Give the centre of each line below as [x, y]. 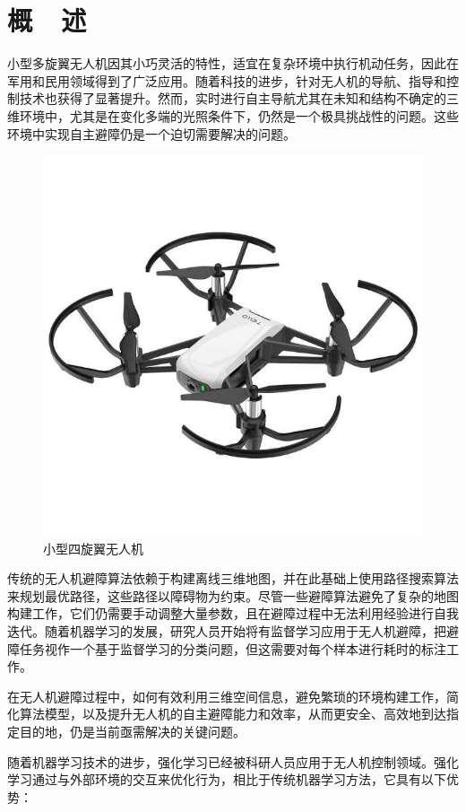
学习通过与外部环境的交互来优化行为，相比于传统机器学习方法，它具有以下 [227, 779]
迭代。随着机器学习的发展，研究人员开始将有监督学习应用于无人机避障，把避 [233, 631]
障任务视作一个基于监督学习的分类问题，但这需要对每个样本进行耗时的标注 [227, 648]
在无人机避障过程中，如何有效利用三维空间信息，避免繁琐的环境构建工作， [227, 696]
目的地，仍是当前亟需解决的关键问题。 [132, 732]
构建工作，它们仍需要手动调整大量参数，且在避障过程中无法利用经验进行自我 [233, 613]
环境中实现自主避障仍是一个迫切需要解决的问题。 [151, 133]
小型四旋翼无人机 [93, 548]
